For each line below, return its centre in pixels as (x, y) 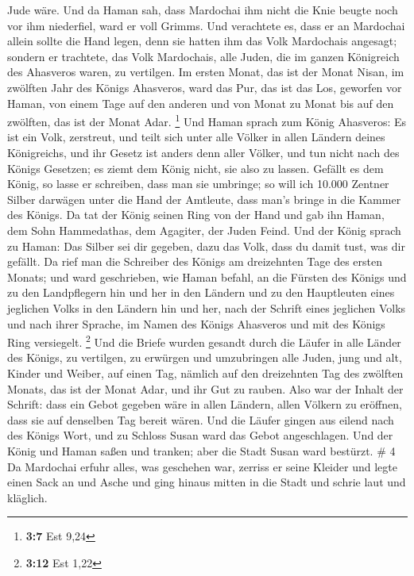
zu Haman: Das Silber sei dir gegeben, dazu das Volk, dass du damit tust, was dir (206, 246)
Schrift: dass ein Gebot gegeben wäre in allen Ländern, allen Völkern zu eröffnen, (205, 404)
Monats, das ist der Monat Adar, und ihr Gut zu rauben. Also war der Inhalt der (205, 388)
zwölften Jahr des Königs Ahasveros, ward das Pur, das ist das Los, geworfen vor (205, 87)
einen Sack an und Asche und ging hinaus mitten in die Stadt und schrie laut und (207, 482)
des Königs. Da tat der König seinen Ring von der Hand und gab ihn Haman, (196, 215)
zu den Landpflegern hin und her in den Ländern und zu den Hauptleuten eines (201, 292)
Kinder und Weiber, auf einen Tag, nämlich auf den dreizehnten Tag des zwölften (205, 372)
